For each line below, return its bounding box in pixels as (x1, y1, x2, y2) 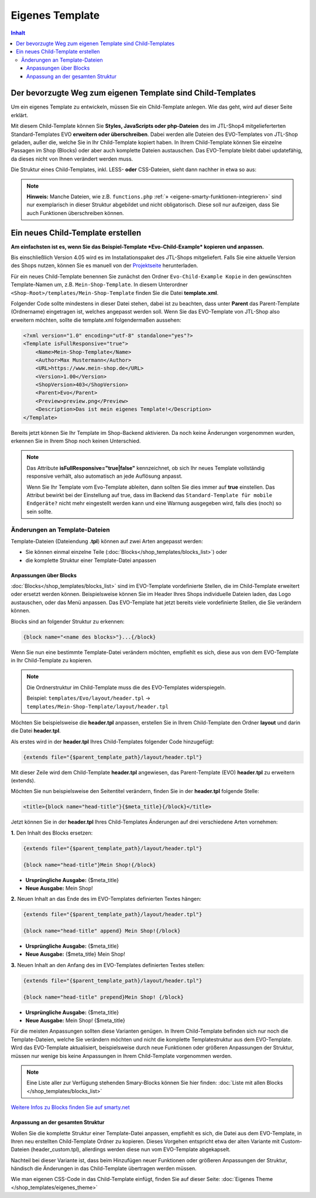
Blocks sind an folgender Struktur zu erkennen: (11, 618, 125, 625)
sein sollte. (26, 508, 53, 515)
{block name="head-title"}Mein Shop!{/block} (23, 862, 156, 868)
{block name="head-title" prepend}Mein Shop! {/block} (23, 993, 184, 1000)
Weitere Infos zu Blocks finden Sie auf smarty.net (11, 1104, 130, 1111)
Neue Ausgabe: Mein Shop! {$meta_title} (25, 1017, 125, 1024)
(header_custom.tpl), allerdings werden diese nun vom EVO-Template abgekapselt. (30, 1146, 231, 1153)
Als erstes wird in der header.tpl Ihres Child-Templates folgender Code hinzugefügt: (11, 738, 214, 745)
